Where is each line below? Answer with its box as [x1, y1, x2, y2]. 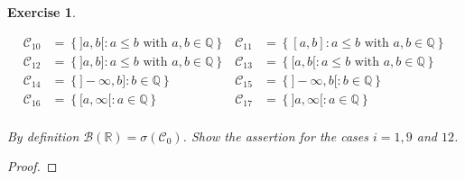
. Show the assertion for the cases [182, 126, 368, 145]
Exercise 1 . [7, 3, 76, 21]
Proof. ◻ [7, 157, 58, 176]
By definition [7, 126, 79, 145]
